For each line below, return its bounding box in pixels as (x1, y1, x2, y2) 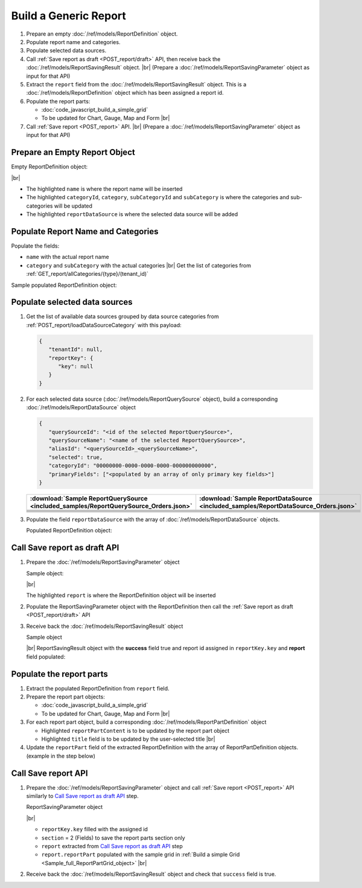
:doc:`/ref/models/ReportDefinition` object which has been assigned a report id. (26, 89, 224, 97)
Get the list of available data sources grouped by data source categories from (26, 313, 220, 320)
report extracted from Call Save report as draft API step (41, 842, 183, 849)
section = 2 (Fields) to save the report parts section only (41, 834, 185, 842)
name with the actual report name (26, 254, 109, 261)
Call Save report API (11, 768, 88, 778)
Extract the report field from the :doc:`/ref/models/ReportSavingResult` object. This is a (26, 80, 247, 88)
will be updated (54, 202, 93, 209)
